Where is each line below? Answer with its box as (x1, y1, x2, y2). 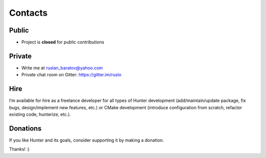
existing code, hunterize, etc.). (9, 111, 71, 118)
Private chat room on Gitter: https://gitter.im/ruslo (21, 72, 122, 78)
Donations (9, 124, 42, 132)
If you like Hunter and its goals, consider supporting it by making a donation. (9, 137, 165, 143)
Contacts (9, 7, 48, 18)
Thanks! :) (9, 146, 30, 152)
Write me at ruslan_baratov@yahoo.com (21, 64, 103, 71)
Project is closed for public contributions (21, 39, 104, 45)
